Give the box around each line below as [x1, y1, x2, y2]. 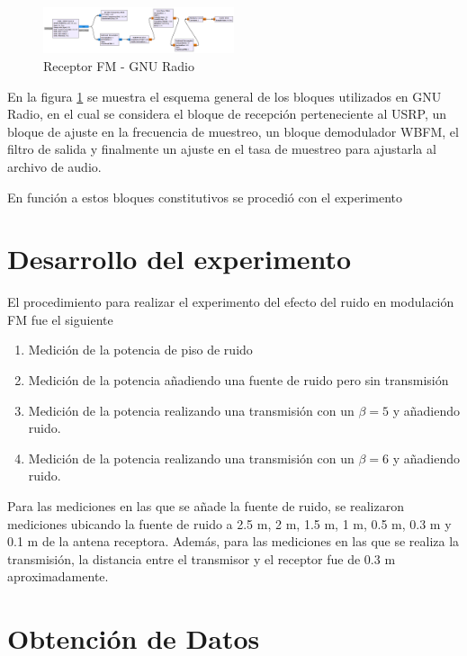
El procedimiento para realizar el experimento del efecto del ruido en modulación [7, 292, 454, 311]
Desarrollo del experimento [7, 240, 352, 277]
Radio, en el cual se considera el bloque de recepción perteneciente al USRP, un [7, 104, 447, 123]
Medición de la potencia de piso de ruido [28, 340, 253, 359]
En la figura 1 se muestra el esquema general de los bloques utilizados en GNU [7, 86, 442, 105]
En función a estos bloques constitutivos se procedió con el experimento [7, 187, 402, 206]
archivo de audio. [7, 157, 102, 175]
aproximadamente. [7, 567, 109, 586]
